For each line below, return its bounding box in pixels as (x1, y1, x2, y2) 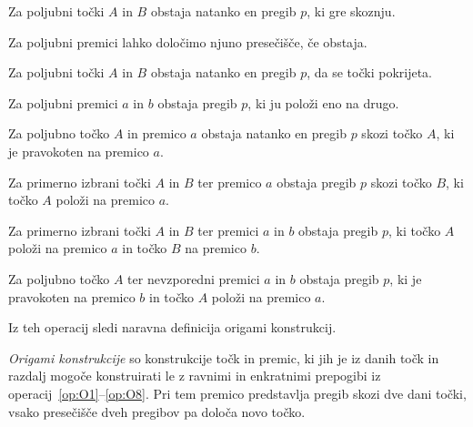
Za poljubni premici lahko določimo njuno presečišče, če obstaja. (8, 32, 367, 51)
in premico (127, 124, 186, 143)
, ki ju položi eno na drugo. (247, 93, 399, 112)
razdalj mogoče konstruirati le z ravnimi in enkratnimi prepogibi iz (8, 366, 381, 385)
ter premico (197, 172, 262, 191)
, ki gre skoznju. (307, 2, 396, 20)
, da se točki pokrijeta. (307, 63, 432, 82)
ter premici (197, 220, 259, 239)
